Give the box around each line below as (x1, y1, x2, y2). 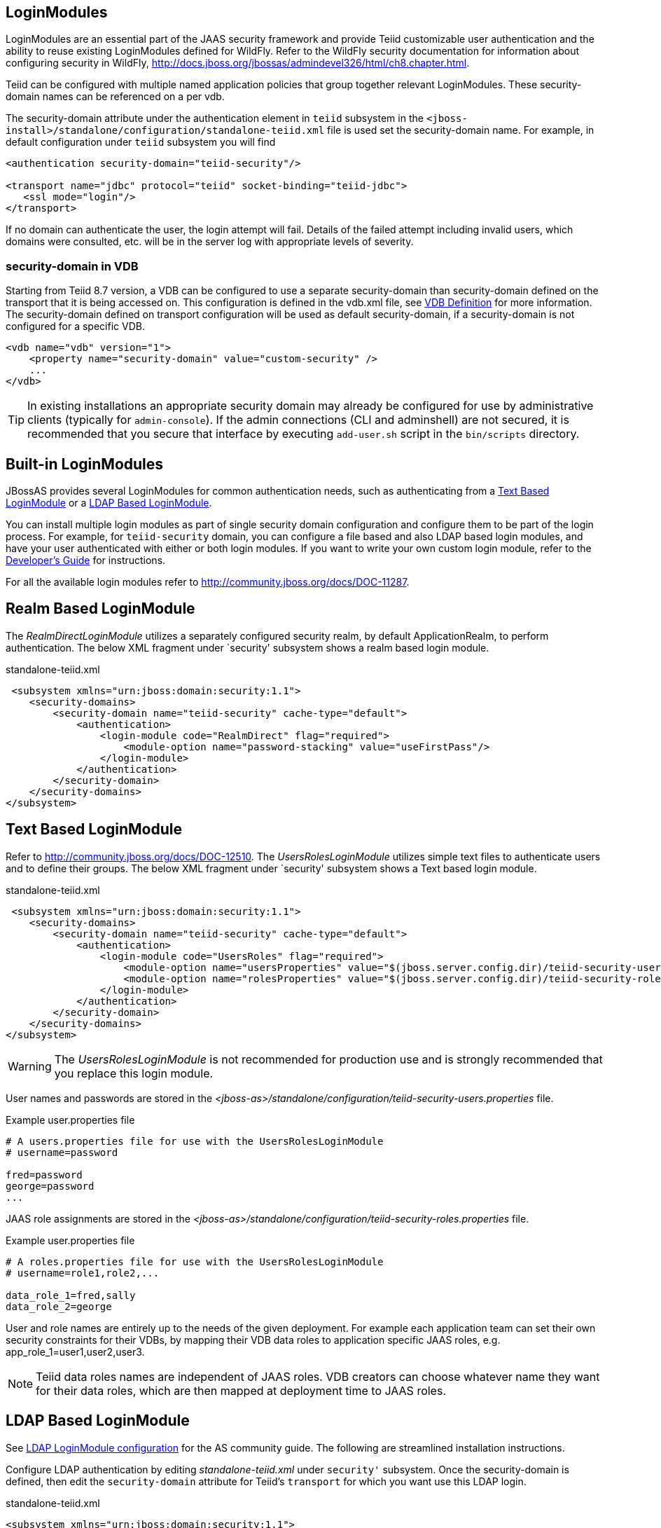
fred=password (6, 1169, 83, 1181)
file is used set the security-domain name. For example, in (327, 124, 594, 137)
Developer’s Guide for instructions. (6, 554, 166, 567)
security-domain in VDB (6, 259, 139, 273)
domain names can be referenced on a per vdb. (6, 90, 225, 103)
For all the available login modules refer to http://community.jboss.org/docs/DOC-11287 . (6, 576, 410, 589)
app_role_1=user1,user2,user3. (6, 1345, 145, 1358)
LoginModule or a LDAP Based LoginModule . (6, 497, 212, 509)
